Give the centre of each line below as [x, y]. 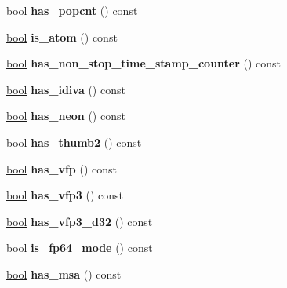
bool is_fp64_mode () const [80, 248]
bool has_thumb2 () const [74, 142]
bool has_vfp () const [62, 168]
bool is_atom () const [62, 36]
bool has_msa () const [64, 273]
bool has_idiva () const [66, 89]
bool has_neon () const [66, 116]
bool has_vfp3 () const [65, 195]
